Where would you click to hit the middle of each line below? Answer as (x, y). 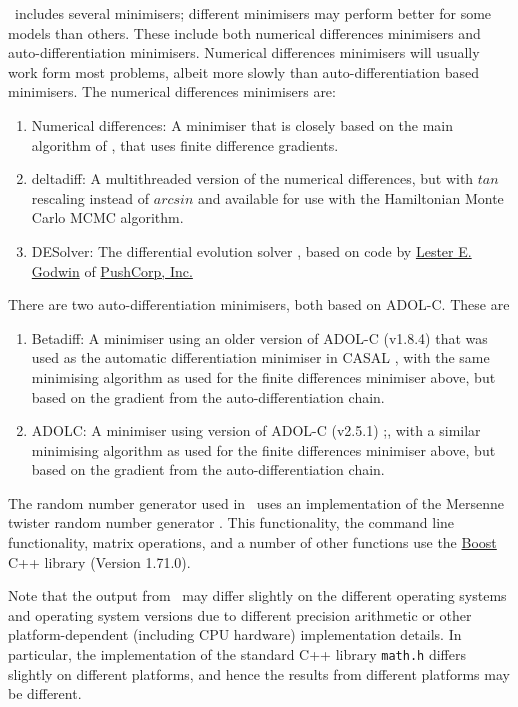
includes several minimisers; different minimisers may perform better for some (253, 13)
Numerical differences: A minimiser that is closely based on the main (242, 124)
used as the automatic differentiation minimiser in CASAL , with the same (260, 357)
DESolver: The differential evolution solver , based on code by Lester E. (251, 250)
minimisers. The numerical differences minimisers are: (172, 91)
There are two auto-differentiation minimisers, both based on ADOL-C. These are (259, 304)
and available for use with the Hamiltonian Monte (351, 197)
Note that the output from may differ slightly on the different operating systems (257, 595)
